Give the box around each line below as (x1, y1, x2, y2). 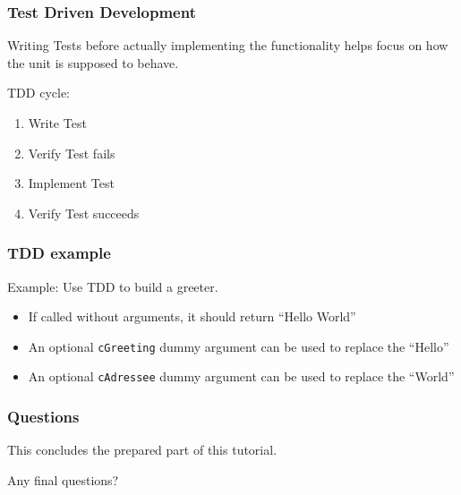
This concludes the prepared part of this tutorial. (7, 440, 277, 459)
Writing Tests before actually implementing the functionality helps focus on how (7, 36, 448, 55)
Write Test (28, 114, 87, 132)
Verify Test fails (28, 143, 115, 162)
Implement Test (28, 174, 115, 192)
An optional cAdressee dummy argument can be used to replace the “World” (28, 367, 455, 386)
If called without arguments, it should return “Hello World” (28, 307, 356, 326)
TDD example (7, 242, 111, 264)
